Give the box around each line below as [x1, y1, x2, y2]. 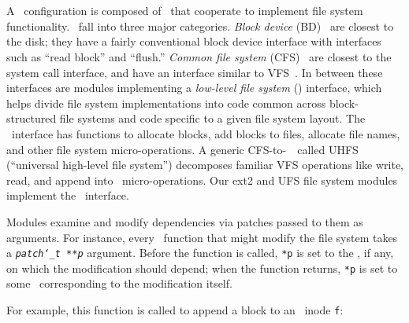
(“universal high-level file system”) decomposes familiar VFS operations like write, [6, 156, 404, 173]
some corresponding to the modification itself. [6, 275, 232, 292]
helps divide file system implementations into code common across [6, 94, 326, 111]
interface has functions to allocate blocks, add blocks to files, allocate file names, [11, 125, 400, 141]
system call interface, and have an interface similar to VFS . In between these [6, 64, 383, 80]
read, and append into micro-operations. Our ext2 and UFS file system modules [6, 171, 398, 188]
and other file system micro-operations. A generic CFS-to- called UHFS [6, 141, 359, 157]
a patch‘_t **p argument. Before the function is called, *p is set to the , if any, [6, 244, 394, 261]
